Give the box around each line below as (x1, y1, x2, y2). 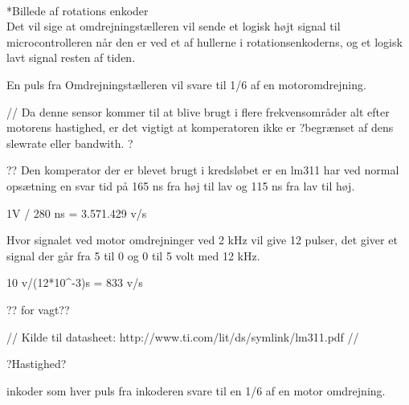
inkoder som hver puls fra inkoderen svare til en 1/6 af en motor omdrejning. (6, 382, 386, 399)
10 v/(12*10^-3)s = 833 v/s (6, 274, 143, 291)
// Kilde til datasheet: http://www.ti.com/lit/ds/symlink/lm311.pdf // (6, 328, 359, 345)
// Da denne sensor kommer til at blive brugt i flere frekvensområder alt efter (6, 103, 390, 120)
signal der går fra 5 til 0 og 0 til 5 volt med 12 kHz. (6, 247, 260, 264)
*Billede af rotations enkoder (6, 2, 149, 18)
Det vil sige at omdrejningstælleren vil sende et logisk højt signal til (6, 18, 341, 35)
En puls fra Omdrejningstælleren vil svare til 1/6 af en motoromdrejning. (6, 76, 366, 92)
